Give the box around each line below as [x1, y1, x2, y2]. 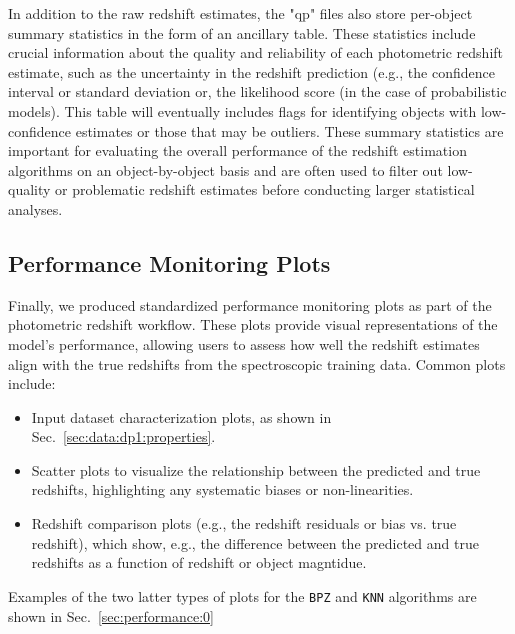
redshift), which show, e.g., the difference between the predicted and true [31, 532, 479, 553]
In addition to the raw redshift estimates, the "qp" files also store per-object [8, 3, 473, 23]
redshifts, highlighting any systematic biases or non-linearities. [31, 479, 414, 500]
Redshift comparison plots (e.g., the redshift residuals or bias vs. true [31, 513, 457, 534]
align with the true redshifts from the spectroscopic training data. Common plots [8, 353, 506, 374]
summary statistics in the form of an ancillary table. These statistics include [8, 22, 476, 43]
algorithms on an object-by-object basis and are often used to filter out [8, 159, 443, 180]
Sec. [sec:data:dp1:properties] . [31, 426, 216, 447]
